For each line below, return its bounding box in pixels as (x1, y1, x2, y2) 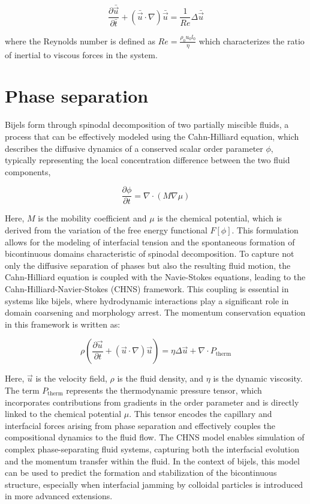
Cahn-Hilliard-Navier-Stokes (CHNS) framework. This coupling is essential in (5, 282, 289, 295)
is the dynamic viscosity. (213, 372, 303, 385)
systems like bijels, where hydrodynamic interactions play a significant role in (5, 294, 289, 307)
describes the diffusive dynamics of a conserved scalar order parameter (5, 142, 263, 154)
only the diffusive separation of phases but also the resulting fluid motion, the (5, 259, 291, 271)
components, (5, 165, 51, 178)
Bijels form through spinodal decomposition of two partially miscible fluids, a (5, 118, 289, 131)
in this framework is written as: (5, 317, 121, 330)
